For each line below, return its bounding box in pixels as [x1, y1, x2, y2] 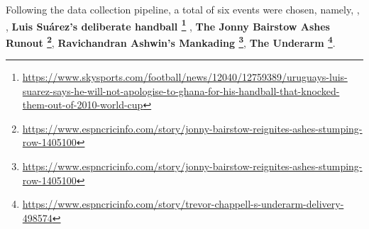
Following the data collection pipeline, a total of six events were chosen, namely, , [6, 2, 360, 16]
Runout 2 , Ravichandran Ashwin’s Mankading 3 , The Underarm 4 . [6, 33, 336, 50]
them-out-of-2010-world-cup [22, 97, 143, 112]
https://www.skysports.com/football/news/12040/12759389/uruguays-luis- [22, 69, 348, 84]
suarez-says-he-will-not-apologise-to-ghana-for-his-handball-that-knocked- [22, 83, 340, 98]
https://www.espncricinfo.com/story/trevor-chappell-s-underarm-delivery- [22, 196, 344, 211]
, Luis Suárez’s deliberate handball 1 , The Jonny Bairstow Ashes [6, 16, 330, 33]
